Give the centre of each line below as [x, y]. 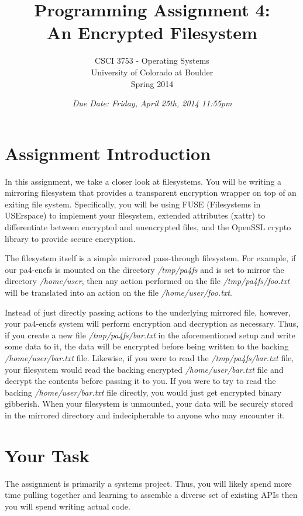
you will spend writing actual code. [68, 506]
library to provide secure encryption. [70, 238]
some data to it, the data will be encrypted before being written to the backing [147, 346]
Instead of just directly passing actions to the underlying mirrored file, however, [148, 312]
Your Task [47, 455]
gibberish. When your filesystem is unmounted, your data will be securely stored [149, 404]
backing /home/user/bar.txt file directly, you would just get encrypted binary [143, 392]
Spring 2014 [152, 83]
